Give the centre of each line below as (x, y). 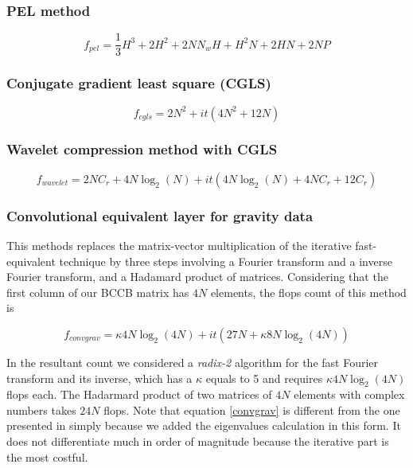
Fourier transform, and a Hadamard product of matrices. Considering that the (197, 277)
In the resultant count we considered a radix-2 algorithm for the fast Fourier (193, 362)
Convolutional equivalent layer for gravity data (160, 215)
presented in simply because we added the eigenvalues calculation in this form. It (204, 425)
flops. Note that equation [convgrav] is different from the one (252, 409)
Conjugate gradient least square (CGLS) (139, 83)
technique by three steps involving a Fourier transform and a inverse (226, 261)
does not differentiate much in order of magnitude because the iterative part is (198, 441)
